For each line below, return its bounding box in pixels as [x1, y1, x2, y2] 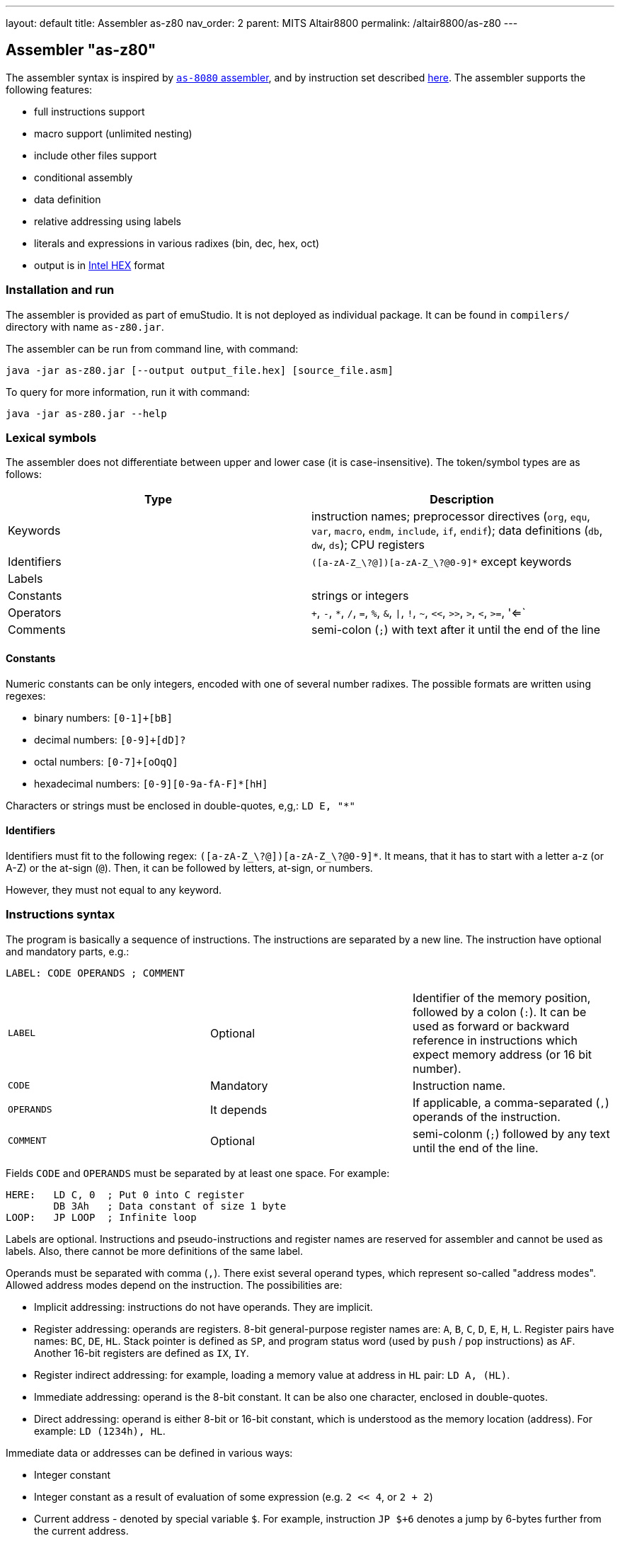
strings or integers [311, 588, 409, 603]
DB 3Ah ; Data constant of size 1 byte [53, 1200, 287, 1212]
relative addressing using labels [34, 215, 181, 227]
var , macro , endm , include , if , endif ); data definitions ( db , [311, 523, 603, 538]
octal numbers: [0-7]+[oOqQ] [34, 755, 178, 768]
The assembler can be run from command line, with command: [6, 342, 299, 355]
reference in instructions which [412, 1033, 578, 1047]
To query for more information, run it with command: [6, 385, 250, 398]
